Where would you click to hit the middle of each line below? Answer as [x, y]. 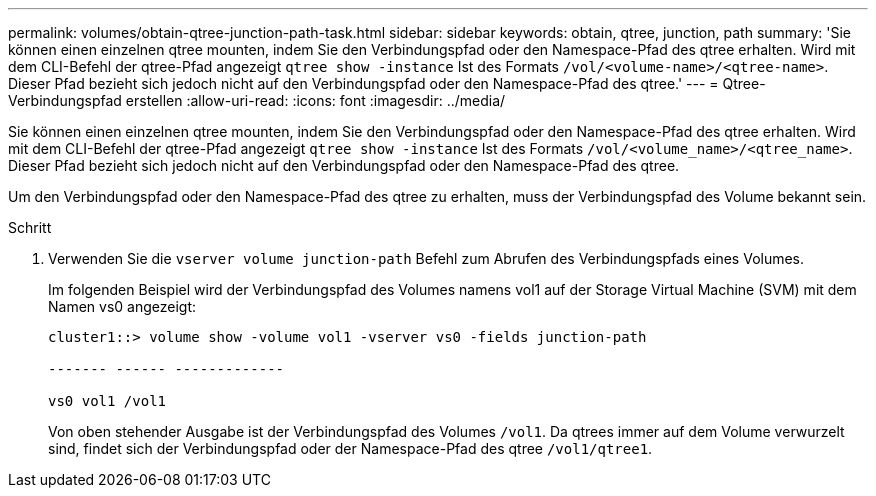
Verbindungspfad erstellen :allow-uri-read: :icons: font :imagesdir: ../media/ [257, 100]
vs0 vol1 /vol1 [107, 401]
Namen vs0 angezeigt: [122, 306]
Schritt [30, 227]
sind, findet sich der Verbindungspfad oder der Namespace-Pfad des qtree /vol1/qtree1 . [350, 448]
